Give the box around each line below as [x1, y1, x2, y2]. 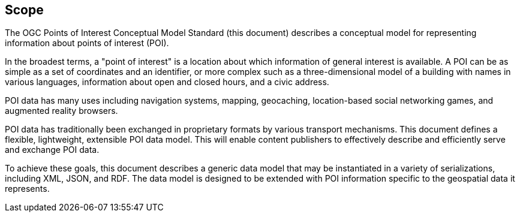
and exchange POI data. [5, 144, 100, 155]
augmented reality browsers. [5, 106, 118, 116]
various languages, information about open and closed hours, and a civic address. [5, 77, 329, 88]
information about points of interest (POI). [5, 38, 169, 49]
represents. [5, 183, 50, 194]
